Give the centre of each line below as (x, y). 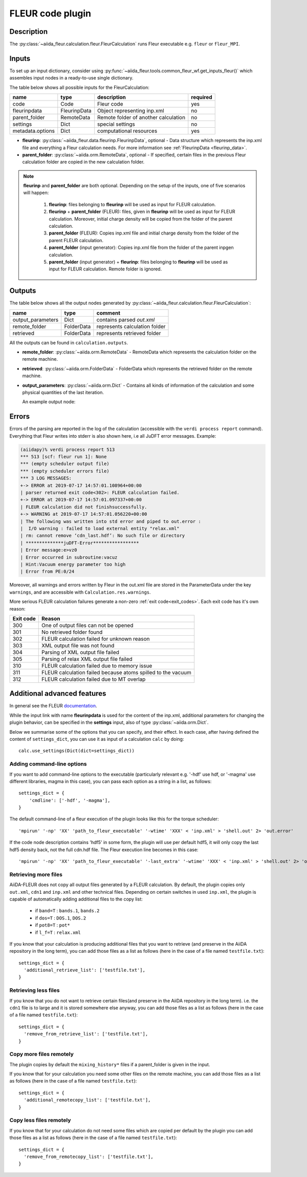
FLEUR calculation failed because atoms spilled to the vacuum (117, 672)
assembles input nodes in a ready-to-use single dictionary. (71, 78)
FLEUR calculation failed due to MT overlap (94, 679)
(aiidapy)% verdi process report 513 (68, 449)
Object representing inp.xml (131, 111)
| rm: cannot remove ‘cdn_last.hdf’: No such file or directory (103, 536)
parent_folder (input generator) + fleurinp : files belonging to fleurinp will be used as (138, 262)
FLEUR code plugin (50, 13)
